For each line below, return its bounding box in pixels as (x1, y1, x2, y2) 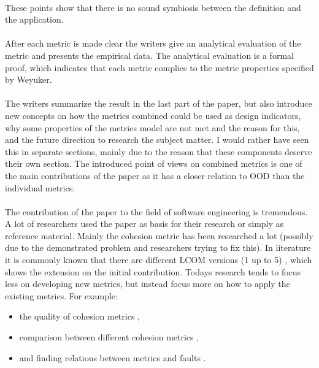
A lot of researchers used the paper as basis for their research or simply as (5, 217, 284, 230)
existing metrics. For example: (5, 289, 118, 302)
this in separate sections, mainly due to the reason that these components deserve (5, 145, 312, 158)
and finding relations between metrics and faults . (19, 351, 206, 364)
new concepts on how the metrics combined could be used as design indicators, (5, 109, 301, 121)
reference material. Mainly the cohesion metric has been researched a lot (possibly (5, 229, 313, 242)
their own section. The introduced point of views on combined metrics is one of (5, 157, 302, 170)
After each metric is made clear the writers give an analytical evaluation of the (5, 37, 301, 50)
